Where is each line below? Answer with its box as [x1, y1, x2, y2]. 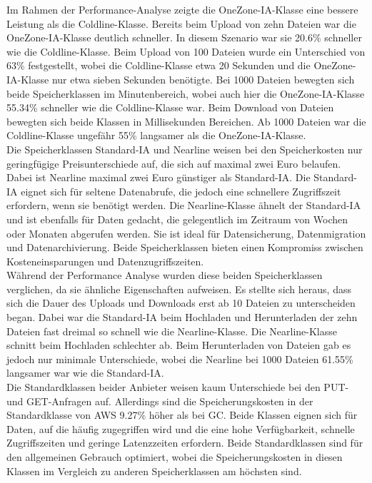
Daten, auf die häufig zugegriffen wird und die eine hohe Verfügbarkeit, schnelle [6, 421, 355, 436]
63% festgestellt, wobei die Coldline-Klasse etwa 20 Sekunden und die [6, 58, 311, 73]
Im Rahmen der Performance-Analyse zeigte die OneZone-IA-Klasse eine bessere [6, 2, 358, 16]
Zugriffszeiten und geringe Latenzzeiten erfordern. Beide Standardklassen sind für [6, 435, 363, 450]
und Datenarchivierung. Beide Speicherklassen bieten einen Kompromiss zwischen [6, 240, 363, 255]
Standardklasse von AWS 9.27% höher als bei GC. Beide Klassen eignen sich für [6, 407, 358, 422]
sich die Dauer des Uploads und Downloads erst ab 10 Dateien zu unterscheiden [6, 295, 356, 310]
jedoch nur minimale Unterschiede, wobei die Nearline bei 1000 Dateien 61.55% [6, 351, 353, 366]
